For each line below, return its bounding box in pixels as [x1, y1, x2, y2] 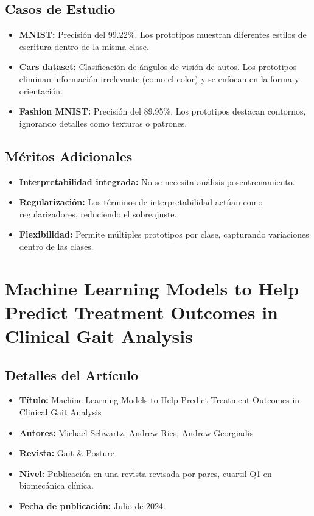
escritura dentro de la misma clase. [19, 40, 149, 52]
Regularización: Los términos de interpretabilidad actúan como [19, 196, 263, 208]
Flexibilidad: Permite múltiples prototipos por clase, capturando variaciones [19, 228, 309, 241]
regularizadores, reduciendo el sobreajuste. [19, 207, 177, 220]
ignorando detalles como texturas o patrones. [19, 116, 187, 129]
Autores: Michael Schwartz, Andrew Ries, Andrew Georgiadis [19, 426, 254, 439]
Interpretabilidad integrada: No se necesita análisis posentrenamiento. [19, 175, 295, 188]
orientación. [19, 84, 63, 97]
